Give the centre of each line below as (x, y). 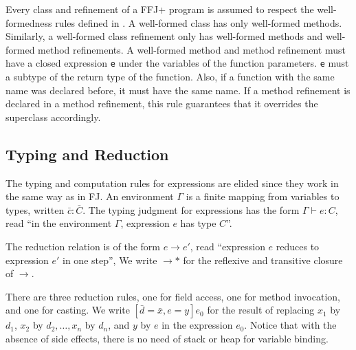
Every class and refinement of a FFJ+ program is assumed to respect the (160, 9)
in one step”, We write (110, 260)
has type (198, 223)
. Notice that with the (290, 325)
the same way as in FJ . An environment (90, 196)
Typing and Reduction (87, 154)
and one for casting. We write (68, 310)
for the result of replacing (261, 310)
